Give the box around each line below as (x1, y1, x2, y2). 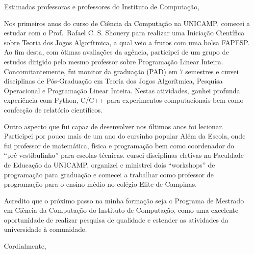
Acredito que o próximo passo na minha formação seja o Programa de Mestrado (4, 195, 244, 205)
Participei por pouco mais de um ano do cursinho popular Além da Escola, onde (4, 131, 246, 141)
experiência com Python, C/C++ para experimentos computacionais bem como (4, 95, 244, 105)
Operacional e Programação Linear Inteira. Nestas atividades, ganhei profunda (4, 85, 240, 95)
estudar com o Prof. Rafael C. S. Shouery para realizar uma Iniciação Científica (4, 28, 245, 38)
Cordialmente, (4, 241, 46, 251)
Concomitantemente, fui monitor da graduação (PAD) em (4, 66, 178, 76)
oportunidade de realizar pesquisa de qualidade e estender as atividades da (4, 214, 229, 225)
